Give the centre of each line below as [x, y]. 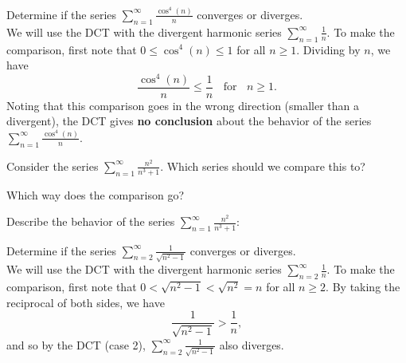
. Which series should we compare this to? [263, 166]
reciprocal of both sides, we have [86, 302]
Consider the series [53, 166]
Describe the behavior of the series [91, 221]
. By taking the [363, 287]
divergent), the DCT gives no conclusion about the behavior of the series [189, 121]
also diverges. [252, 344]
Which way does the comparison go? [96, 194]
